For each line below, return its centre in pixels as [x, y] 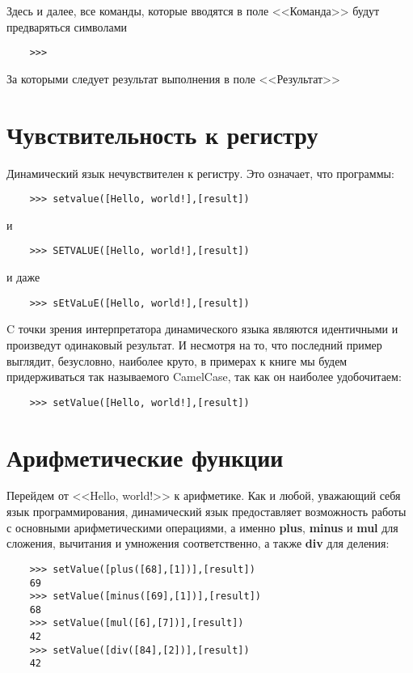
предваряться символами [67, 26]
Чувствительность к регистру [162, 134]
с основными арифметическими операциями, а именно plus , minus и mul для [202, 527]
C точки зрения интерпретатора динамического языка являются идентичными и [202, 329]
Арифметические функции [145, 457]
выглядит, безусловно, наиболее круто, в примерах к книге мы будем [177, 360]
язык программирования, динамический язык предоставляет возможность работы [206, 512]
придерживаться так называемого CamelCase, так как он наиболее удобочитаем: [204, 377]
